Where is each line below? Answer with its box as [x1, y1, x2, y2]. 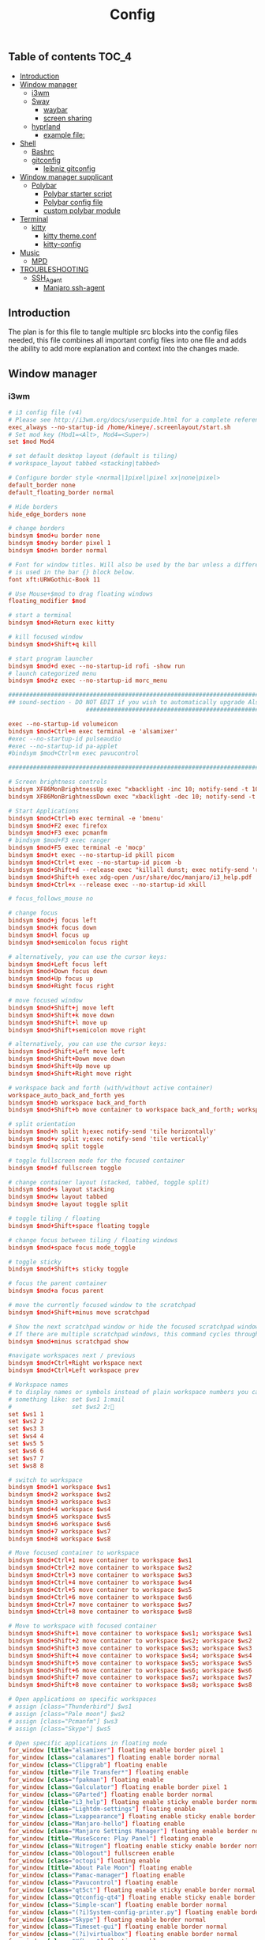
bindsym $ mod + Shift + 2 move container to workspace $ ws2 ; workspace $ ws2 [8, 1637, 252, 1645]
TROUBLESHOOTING [19, 264, 89, 274]
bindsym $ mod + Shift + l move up [8, 1018, 108, 1026]
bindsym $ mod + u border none [8, 532, 101, 540]
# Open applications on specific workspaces [8, 1696, 157, 1703]
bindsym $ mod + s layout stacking [8, 1185, 114, 1194]
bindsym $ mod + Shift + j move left [8, 1003, 114, 1012]
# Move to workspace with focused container [8, 1622, 157, 1631]
